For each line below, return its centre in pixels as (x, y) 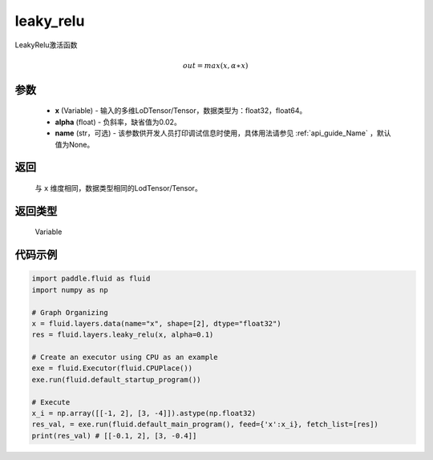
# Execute (51, 402)
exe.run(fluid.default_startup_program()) (116, 379)
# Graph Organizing (70, 312)
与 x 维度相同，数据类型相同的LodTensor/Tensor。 (118, 188)
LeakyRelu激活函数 (46, 45)
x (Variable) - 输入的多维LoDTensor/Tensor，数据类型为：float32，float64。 (181, 111)
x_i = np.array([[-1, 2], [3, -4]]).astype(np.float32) (144, 414)
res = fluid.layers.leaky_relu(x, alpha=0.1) (123, 335)
